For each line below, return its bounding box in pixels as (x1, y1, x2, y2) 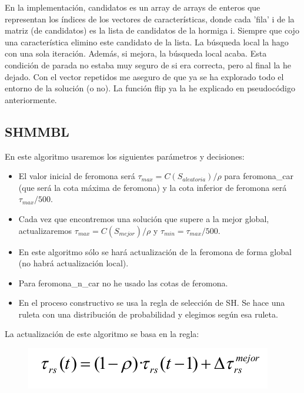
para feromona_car (224, 170, 293, 182)
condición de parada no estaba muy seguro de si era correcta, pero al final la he (5, 58, 291, 71)
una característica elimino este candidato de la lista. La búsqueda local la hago (5, 35, 289, 48)
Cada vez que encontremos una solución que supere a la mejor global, (18, 212, 269, 224)
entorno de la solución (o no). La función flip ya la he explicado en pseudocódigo (5, 82, 295, 94)
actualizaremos (18, 224, 72, 236)
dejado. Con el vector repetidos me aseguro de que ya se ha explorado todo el (5, 70, 284, 82)
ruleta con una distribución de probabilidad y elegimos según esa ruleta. (18, 308, 278, 320)
